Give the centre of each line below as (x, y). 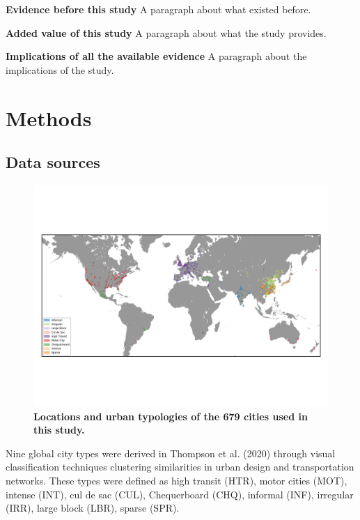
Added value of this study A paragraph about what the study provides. (166, 32)
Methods (49, 117)
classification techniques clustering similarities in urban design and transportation (180, 467)
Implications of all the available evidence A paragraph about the (156, 56)
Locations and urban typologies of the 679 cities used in (171, 416)
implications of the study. (60, 69)
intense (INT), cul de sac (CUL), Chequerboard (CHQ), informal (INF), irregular (180, 494)
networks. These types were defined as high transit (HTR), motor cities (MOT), (177, 480)
